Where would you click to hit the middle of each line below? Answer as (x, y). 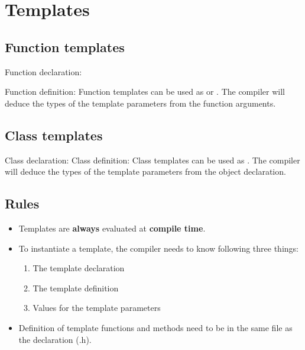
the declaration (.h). (55, 339)
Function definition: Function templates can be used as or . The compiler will (145, 91)
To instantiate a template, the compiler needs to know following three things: (158, 248)
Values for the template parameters (97, 308)
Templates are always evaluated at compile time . (112, 228)
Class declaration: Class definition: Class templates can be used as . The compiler (152, 160)
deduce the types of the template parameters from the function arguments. (140, 103)
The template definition (76, 288)
